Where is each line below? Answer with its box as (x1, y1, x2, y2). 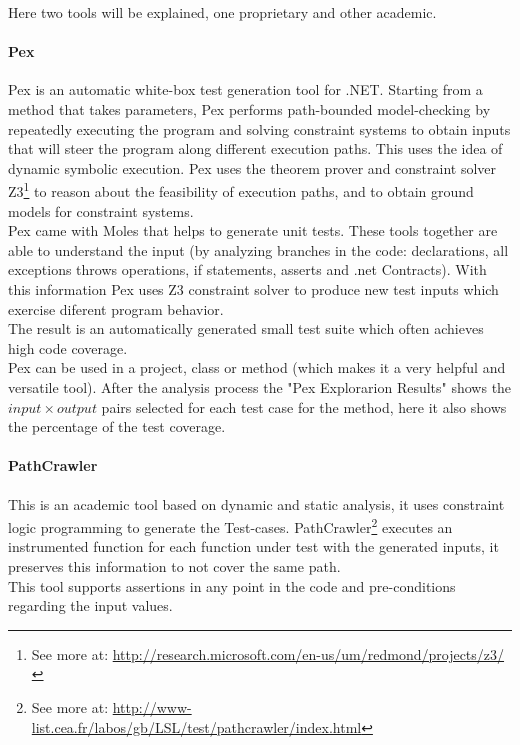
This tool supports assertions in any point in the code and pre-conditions (8, 575, 456, 596)
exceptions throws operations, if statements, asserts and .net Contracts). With (8, 259, 487, 280)
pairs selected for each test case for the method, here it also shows (101, 396, 507, 417)
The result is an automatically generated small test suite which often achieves (8, 318, 484, 339)
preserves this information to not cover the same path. (8, 555, 341, 576)
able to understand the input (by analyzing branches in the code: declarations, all (8, 239, 509, 260)
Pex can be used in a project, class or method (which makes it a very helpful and (8, 357, 506, 378)
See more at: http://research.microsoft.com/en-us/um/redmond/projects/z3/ (31, 643, 505, 664)
